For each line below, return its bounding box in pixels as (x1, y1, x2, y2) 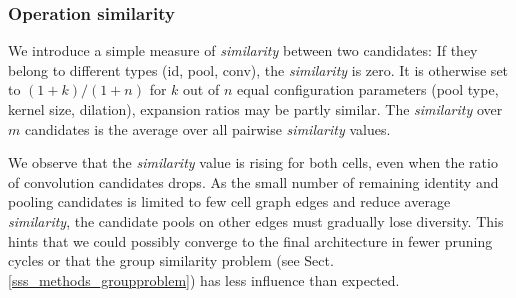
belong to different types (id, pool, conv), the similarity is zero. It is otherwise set (8, 59, 509, 80)
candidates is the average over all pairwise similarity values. (24, 118, 391, 139)
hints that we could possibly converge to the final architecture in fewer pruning (8, 230, 493, 251)
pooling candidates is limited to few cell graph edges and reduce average (8, 191, 451, 212)
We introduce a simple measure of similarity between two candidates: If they (8, 40, 478, 61)
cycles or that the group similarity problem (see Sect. (8, 250, 334, 271)
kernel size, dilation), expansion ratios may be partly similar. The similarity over (8, 99, 503, 119)
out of (183, 79, 220, 100)
